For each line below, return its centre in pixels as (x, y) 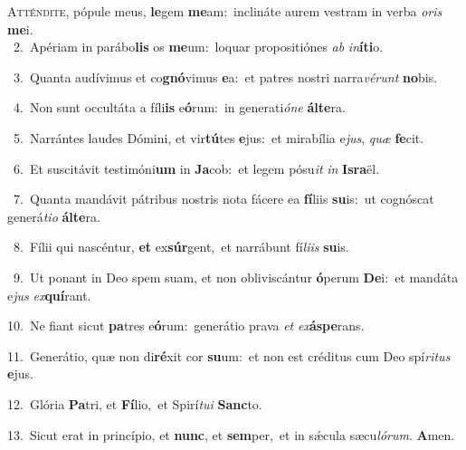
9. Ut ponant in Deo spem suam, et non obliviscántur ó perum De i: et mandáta (236, 277)
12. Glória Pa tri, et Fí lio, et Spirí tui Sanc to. (135, 403)
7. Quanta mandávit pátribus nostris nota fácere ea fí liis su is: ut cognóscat (223, 199)
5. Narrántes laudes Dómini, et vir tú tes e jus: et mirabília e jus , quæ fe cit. (219, 137)
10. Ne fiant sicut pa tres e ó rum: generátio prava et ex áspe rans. (186, 326)
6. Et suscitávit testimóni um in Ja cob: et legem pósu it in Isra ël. (196, 168)
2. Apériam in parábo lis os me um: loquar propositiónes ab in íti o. (198, 47)
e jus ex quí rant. (49, 295)
